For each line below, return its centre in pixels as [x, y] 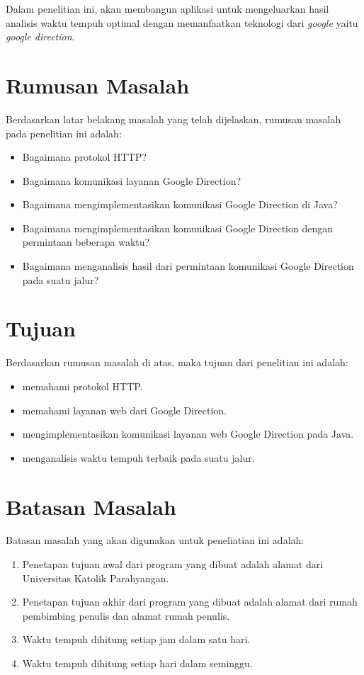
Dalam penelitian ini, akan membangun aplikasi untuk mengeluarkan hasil [167, 8]
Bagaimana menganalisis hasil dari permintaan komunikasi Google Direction [188, 266]
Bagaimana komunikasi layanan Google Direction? [132, 180]
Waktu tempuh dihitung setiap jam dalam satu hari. [136, 639]
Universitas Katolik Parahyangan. [96, 578]
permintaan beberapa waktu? [86, 242]
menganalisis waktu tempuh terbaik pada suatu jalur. [138, 457]
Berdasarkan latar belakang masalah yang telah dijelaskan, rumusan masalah [174, 119]
